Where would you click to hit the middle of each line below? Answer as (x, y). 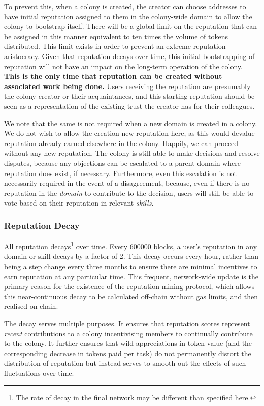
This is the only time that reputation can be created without (113, 76)
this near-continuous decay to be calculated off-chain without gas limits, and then (131, 296)
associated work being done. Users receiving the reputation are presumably (127, 86)
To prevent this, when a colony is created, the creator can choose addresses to (125, 6)
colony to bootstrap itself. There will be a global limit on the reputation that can (131, 26)
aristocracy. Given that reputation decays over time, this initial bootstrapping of (129, 56)
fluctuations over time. (39, 373)
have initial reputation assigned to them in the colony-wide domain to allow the (128, 16)
